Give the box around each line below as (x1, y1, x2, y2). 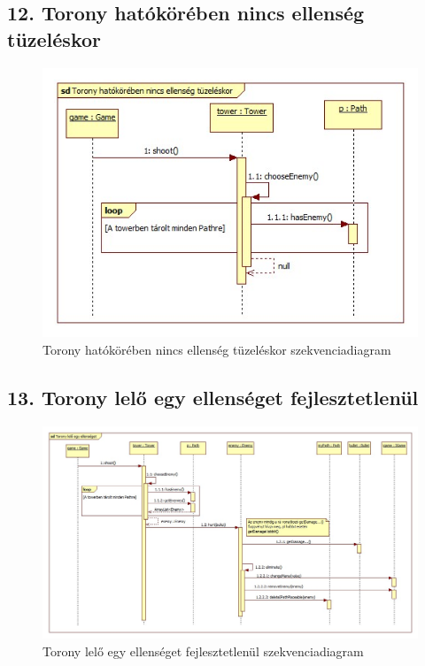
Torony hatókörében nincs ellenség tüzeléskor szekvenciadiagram (42, 340, 391, 358)
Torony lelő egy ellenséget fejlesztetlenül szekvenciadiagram (42, 641, 364, 660)
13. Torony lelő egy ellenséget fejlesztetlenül (7, 383, 419, 410)
